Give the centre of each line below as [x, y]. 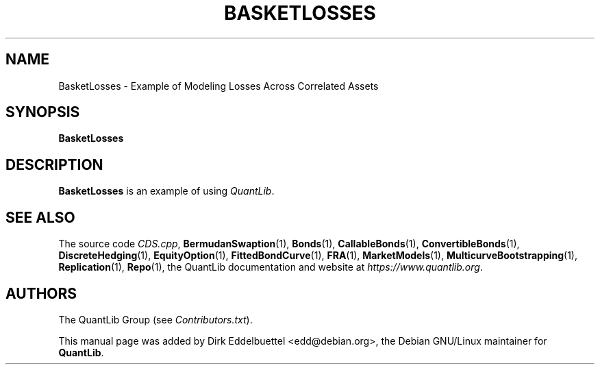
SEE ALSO [40, 217]
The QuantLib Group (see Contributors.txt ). [155, 319]
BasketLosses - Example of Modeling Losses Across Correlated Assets [218, 86]
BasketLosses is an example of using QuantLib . [166, 191]
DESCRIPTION [54, 164]
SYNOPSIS [43, 112]
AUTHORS [41, 293]
